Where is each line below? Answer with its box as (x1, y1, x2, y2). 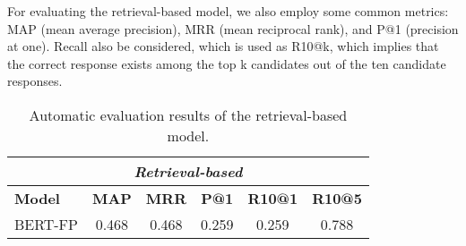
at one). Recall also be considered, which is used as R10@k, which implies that (7, 37, 439, 55)
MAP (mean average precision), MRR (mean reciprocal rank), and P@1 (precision (7, 19, 459, 38)
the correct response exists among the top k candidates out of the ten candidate (7, 54, 446, 72)
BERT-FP (14, 213, 78, 234)
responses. (7, 72, 63, 90)
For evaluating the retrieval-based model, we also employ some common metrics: (7, 2, 449, 20)
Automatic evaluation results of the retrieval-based (29, 104, 348, 125)
